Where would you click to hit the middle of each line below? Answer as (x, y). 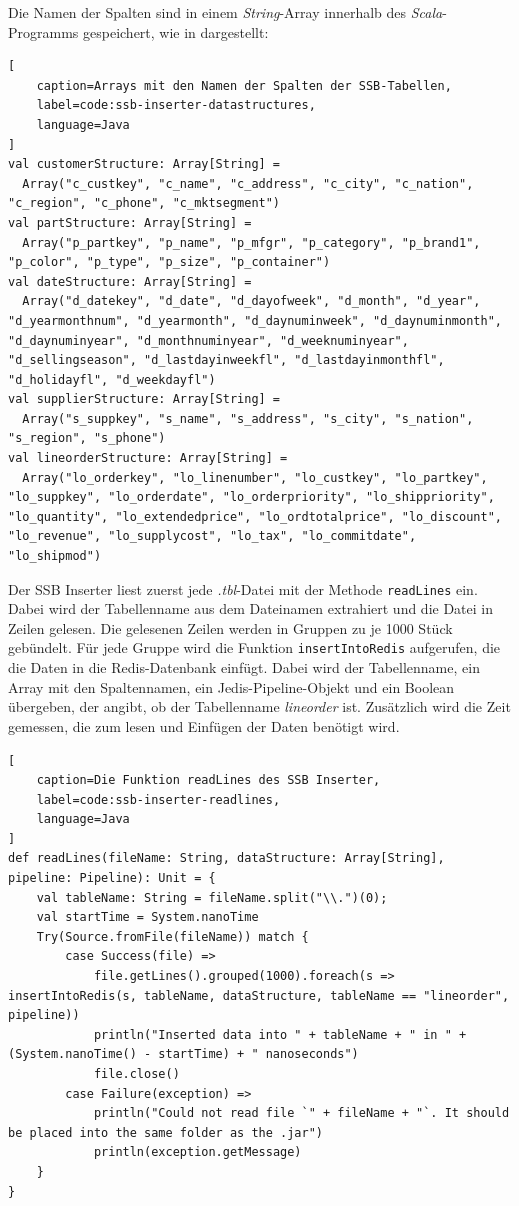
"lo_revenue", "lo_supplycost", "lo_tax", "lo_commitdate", (212, 536)
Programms (43, 31)
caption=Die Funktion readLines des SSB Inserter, (208, 780)
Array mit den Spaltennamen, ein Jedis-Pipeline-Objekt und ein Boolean (231, 686)
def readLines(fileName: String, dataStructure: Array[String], (226, 858)
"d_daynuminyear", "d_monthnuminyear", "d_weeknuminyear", (208, 340)
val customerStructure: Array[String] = (144, 164)
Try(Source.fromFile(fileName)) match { (172, 936)
